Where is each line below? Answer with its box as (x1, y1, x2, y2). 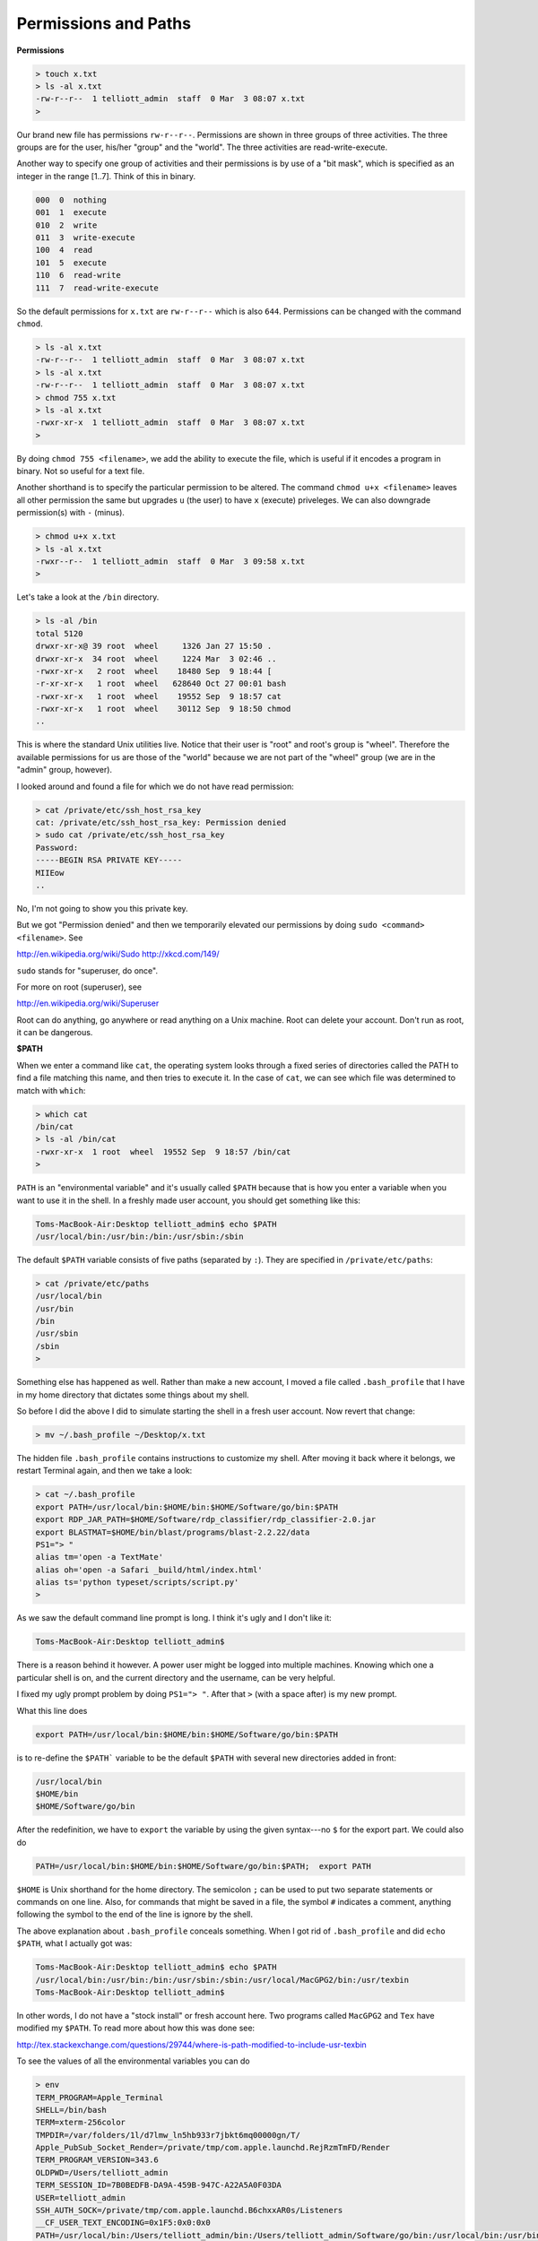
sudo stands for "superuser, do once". (16, 965, 159, 976)
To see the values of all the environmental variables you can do (16, 2055, 250, 2066)
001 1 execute (35, 207, 108, 218)
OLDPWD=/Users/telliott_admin (35, 2167, 169, 2177)
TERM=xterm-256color (35, 2117, 126, 2128)
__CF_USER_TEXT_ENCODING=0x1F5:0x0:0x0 (35, 2218, 211, 2228)
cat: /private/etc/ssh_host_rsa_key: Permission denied (35, 818, 287, 827)
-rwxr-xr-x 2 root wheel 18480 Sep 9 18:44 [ (35, 666, 273, 676)
